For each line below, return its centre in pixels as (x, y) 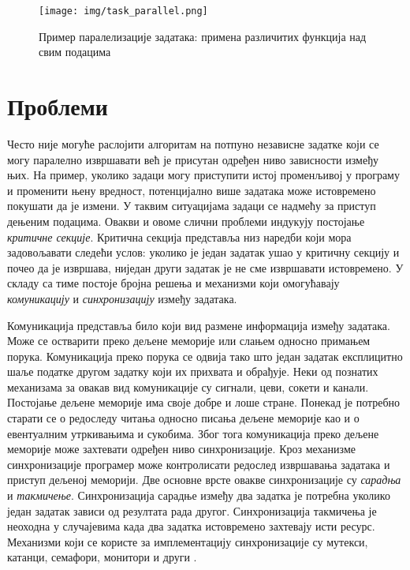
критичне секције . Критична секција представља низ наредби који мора (179, 236)
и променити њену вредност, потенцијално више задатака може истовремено (192, 190)
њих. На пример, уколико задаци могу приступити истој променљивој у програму (203, 175)
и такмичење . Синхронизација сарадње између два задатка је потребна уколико (199, 495)
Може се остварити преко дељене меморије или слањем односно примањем (189, 341)
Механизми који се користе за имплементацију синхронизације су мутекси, (188, 541)
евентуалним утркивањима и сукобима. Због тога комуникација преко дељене (193, 433)
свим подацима (75, 52)
